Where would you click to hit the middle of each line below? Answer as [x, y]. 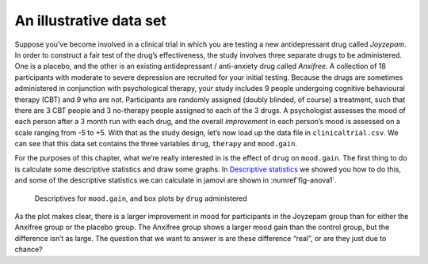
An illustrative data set [90, 21]
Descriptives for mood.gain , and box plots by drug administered [141, 198]
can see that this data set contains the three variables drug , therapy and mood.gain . [156, 144]
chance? [29, 250]
